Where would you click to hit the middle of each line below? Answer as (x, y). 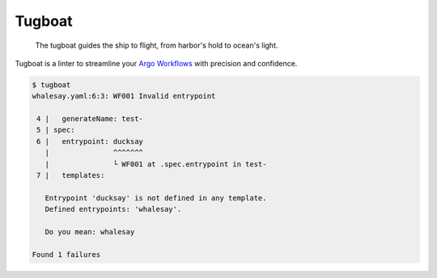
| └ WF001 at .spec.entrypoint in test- (156, 164)
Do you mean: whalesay (90, 232)
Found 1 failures (66, 254)
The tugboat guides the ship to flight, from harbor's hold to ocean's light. (157, 45)
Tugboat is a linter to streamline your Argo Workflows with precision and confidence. (156, 63)
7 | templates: (71, 175)
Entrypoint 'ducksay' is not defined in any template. (156, 198)
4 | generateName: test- (90, 119)
